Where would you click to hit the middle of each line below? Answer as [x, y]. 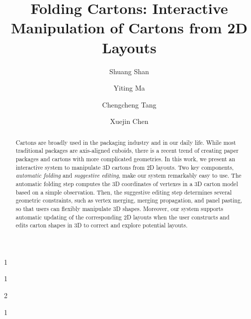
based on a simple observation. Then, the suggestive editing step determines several [124, 192]
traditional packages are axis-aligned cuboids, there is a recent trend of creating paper [127, 151]
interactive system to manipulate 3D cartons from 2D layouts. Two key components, [125, 167]
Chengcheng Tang [129, 104]
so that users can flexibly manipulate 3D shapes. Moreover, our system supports [119, 208]
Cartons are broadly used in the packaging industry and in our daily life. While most [126, 142]
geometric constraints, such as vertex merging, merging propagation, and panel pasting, [129, 200]
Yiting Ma [129, 88]
